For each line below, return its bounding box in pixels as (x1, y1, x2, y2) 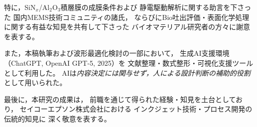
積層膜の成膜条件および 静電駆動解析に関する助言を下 (60, 2, 238, 12)
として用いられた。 (4, 77, 67, 88)
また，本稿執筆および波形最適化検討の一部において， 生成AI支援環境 (4, 48, 230, 58)
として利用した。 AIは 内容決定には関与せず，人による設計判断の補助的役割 (4, 67, 251, 78)
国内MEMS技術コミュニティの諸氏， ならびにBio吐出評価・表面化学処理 (13, 11, 250, 22)
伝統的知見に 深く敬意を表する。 (4, 113, 111, 124)
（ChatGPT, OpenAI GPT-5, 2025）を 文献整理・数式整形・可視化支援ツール (4, 57, 254, 68)
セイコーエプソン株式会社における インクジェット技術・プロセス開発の (19, 104, 253, 114)
